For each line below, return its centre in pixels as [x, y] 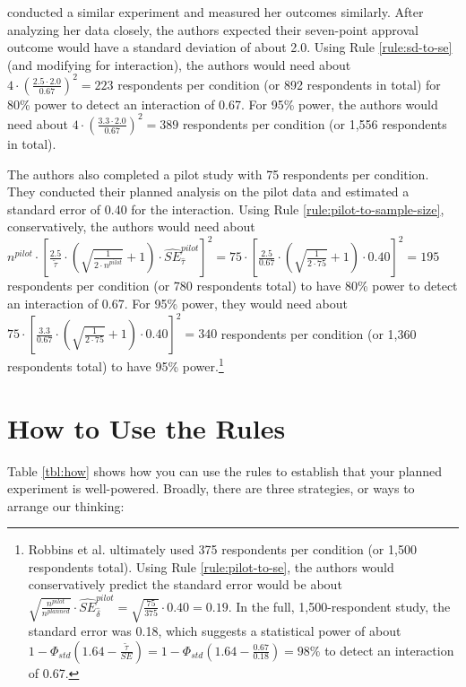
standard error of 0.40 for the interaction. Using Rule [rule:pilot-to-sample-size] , [226, 209]
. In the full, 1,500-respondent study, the [339, 606]
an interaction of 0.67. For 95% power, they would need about [177, 304]
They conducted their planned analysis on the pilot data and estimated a [208, 191]
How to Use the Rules [147, 427]
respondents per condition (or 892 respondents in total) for [279, 84]
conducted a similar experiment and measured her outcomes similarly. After [216, 12]
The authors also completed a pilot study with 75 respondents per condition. [218, 174]
